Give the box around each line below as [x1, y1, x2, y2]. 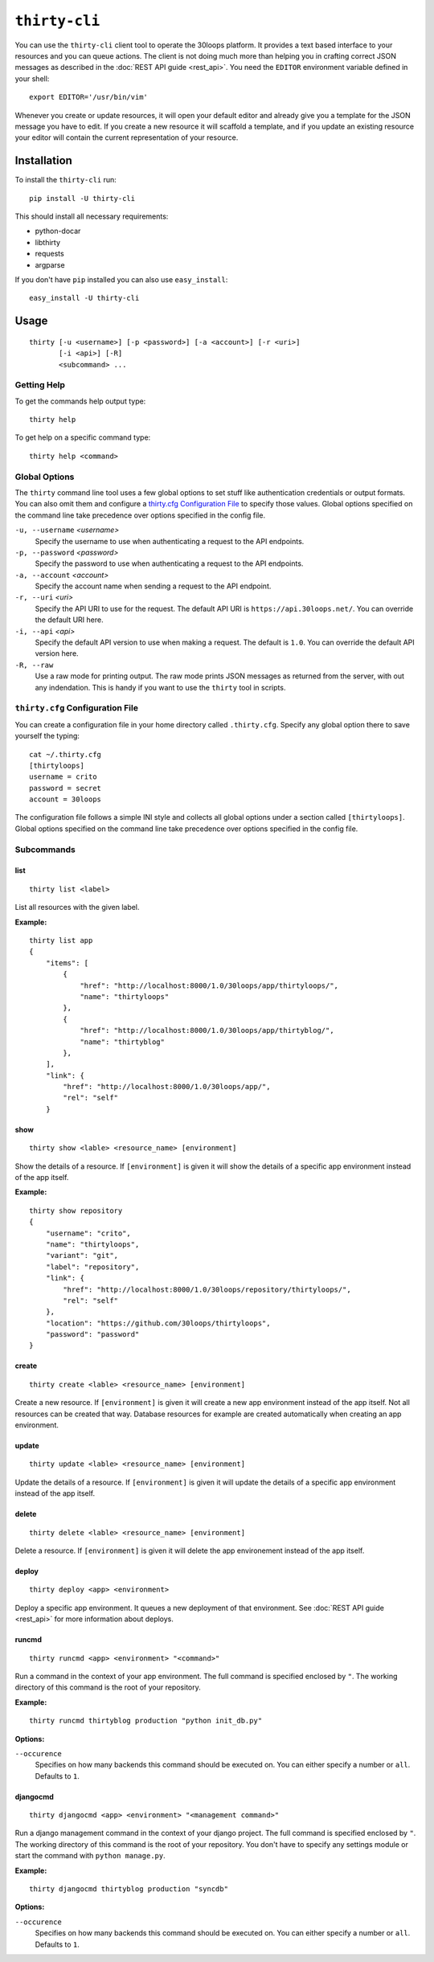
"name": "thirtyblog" [80, 1037, 165, 1047]
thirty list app [29, 936, 93, 944]
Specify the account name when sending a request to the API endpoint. [35, 581, 272, 591]
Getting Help [14, 379, 66, 391]
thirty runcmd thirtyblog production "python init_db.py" [29, 1716, 263, 1726]
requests [35, 249, 64, 259]
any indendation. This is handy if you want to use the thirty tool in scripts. [35, 682, 286, 692]
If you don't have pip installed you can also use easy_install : [14, 274, 228, 285]
